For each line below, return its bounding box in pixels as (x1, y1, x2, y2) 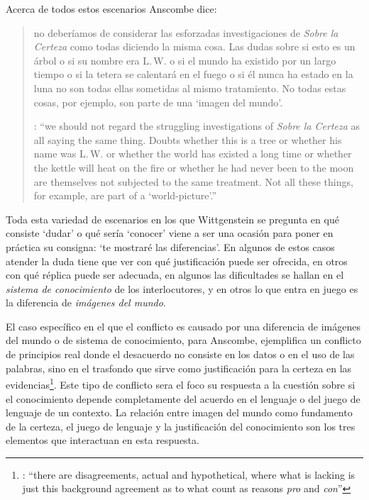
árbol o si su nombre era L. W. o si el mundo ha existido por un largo (33, 52, 336, 67)
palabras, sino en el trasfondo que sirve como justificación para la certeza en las (6, 360, 352, 375)
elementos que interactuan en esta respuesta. (6, 433, 199, 448)
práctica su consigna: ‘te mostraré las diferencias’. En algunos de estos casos (6, 239, 335, 254)
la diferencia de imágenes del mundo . (6, 295, 166, 310)
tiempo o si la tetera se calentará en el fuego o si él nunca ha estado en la (33, 67, 353, 82)
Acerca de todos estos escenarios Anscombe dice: (6, 1, 217, 16)
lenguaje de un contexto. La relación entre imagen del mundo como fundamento (6, 405, 353, 420)
